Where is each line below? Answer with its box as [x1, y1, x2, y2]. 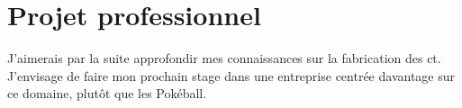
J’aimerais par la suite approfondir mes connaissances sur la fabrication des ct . [7, 49, 441, 67]
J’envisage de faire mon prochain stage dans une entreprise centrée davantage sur [7, 66, 455, 85]
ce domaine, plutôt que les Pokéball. [7, 84, 207, 103]
